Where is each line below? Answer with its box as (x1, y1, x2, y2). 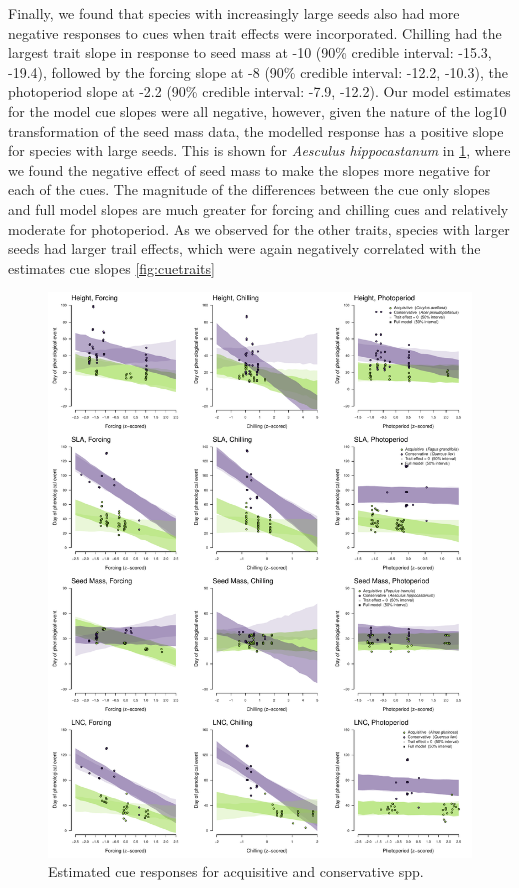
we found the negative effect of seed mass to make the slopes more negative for (8, 159, 491, 180)
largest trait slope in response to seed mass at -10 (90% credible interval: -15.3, (8, 42, 492, 63)
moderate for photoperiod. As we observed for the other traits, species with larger (8, 218, 510, 239)
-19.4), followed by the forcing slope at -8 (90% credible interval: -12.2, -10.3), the (8, 61, 508, 82)
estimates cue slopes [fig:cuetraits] (8, 257, 215, 278)
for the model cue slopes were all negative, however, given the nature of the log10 (8, 100, 507, 121)
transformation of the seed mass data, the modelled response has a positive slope (8, 120, 504, 141)
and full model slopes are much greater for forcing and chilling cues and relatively (8, 198, 509, 219)
